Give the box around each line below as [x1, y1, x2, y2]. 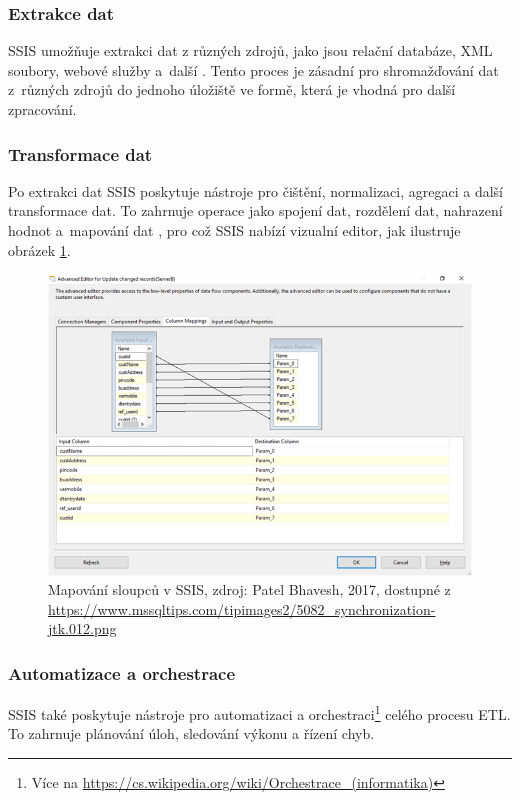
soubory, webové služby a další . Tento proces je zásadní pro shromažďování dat [8, 59, 499, 80]
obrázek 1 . [8, 239, 71, 260]
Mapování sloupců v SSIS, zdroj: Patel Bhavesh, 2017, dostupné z [48, 579, 451, 600]
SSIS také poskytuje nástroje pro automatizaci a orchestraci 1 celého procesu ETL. [8, 701, 511, 724]
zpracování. [8, 99, 77, 119]
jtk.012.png [48, 618, 117, 639]
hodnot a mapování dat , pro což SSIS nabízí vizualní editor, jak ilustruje [8, 220, 461, 240]
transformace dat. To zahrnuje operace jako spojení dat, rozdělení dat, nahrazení [8, 200, 503, 221]
